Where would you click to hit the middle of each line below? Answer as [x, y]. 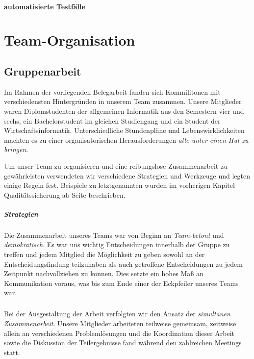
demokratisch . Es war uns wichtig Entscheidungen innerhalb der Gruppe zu [117, 244]
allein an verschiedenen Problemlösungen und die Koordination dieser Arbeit [119, 333]
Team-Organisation [70, 40]
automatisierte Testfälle [45, 6]
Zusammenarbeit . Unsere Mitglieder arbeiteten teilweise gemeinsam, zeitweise [120, 323]
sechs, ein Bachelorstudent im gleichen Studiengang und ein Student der [112, 120]
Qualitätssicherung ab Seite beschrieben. [65, 194]
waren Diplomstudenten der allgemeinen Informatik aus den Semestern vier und [124, 111]
